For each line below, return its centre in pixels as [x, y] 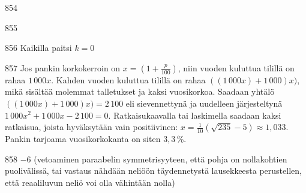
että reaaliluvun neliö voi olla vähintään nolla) [90, 182]
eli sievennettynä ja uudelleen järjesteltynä [204, 103]
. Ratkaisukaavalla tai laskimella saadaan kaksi [195, 115]
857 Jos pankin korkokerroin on [63, 67]
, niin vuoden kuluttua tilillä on [236, 67]
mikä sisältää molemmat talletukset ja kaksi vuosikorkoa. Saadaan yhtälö [140, 91]
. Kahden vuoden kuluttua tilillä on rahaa [128, 79]
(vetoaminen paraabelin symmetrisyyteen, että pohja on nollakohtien [160, 159]
